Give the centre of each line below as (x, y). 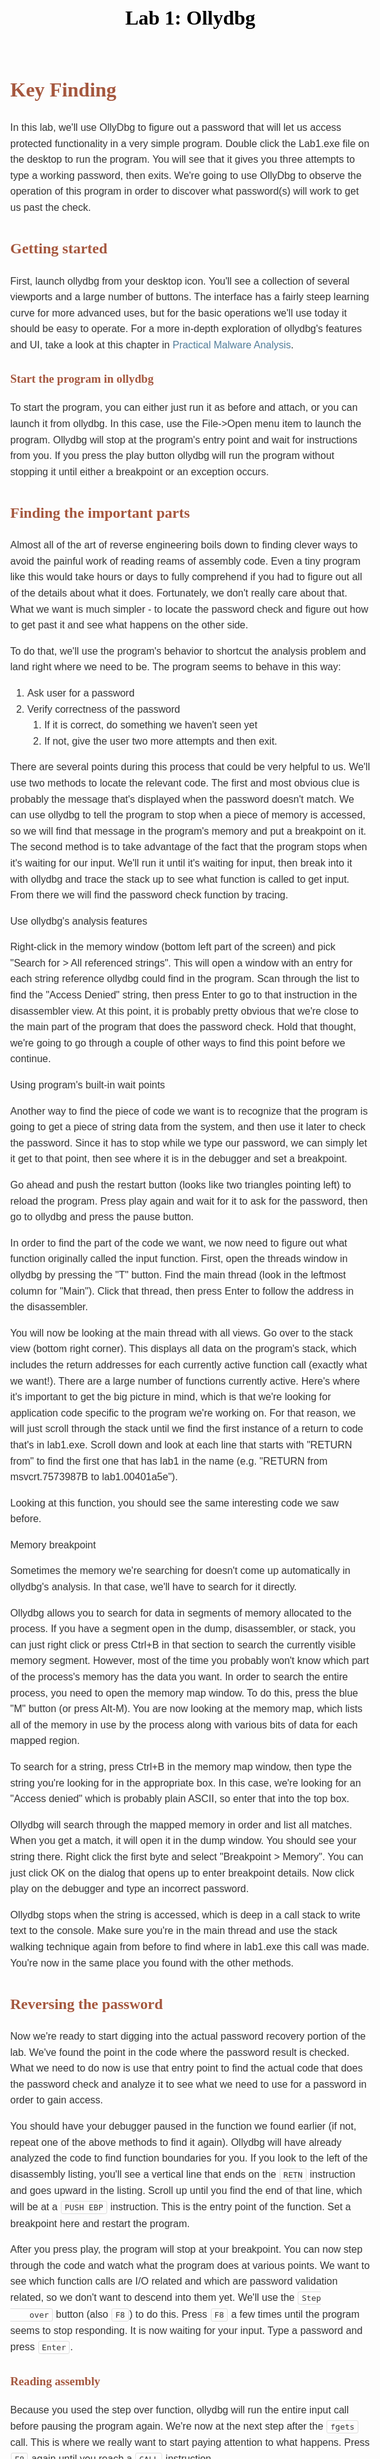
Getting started (59, 249)
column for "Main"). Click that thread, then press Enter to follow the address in (182, 1291)
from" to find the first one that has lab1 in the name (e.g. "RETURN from (169, 1461)
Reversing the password (86, 2004)
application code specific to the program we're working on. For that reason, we (183, 1413)
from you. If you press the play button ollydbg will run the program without (172, 456)
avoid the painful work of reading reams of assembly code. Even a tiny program (185, 561)
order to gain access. (57, 2100)
